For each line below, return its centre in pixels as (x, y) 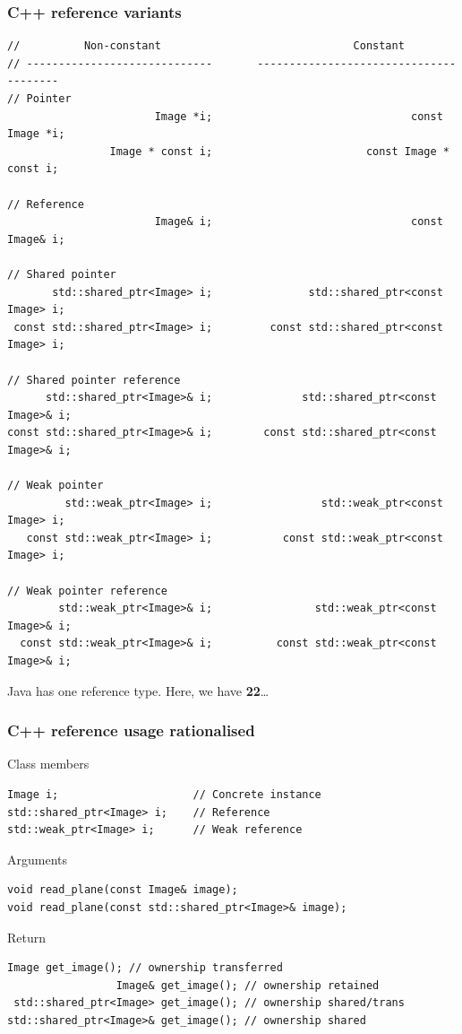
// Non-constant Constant (206, 46)
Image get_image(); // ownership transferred (145, 968)
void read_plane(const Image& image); (123, 890)
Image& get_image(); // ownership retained (248, 985)
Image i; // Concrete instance (164, 795)
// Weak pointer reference (87, 591)
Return (27, 937)
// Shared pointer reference (94, 380)
